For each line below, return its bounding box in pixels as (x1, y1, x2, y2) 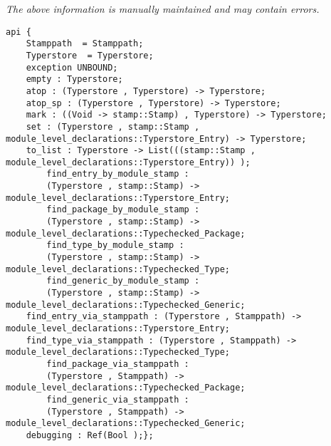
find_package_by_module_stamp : (46, 204, 200, 215)
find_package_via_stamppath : (46, 358, 189, 369)
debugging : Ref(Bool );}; (26, 430, 154, 440)
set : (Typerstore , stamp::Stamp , (26, 121, 200, 132)
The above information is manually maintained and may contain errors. (6, 1, 320, 16)
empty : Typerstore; (26, 74, 123, 85)
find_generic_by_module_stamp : (46, 276, 200, 286)
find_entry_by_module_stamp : (46, 169, 189, 180)
